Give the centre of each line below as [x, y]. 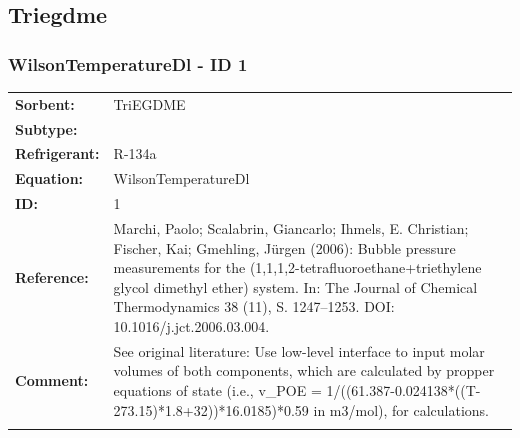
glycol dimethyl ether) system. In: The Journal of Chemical [295, 286]
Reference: [52, 276]
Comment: [52, 380]
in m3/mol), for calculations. [401, 409]
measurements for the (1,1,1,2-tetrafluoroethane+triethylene [297, 267]
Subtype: [46, 128]
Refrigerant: [57, 153]
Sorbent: [45, 103]
